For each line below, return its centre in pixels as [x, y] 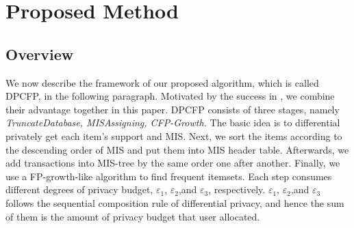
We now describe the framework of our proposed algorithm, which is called [162, 82]
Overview [40, 54]
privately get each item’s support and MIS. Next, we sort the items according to [174, 136]
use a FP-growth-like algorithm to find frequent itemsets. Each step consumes [169, 176]
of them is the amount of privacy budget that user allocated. [133, 216]
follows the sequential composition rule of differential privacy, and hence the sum [175, 202]
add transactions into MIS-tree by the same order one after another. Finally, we [173, 163]
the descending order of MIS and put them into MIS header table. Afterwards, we [177, 149]
